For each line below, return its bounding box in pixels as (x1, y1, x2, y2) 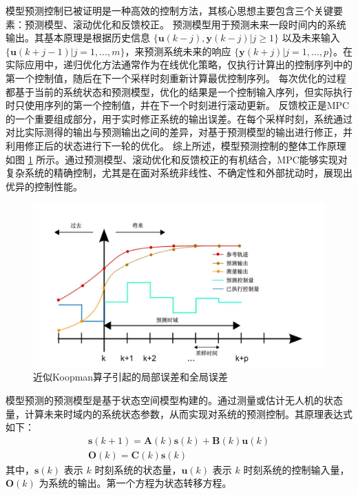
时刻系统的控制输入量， (243, 462, 350, 476)
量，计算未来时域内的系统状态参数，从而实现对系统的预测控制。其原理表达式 (6, 406, 352, 421)
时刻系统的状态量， (94, 462, 182, 476)
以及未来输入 (282, 30, 340, 45)
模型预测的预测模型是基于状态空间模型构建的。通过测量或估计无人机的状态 (6, 393, 343, 407)
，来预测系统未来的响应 (125, 43, 231, 58)
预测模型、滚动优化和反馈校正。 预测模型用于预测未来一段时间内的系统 (24, 17, 346, 31)
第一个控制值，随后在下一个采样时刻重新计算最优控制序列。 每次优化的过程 (6, 70, 346, 85)
